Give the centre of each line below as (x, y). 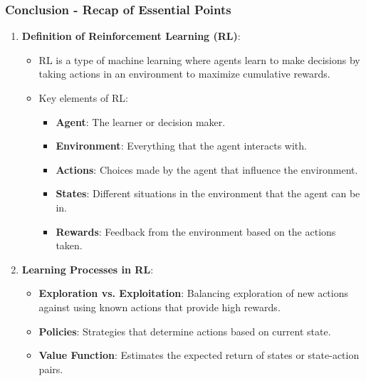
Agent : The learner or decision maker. (141, 121)
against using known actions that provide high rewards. (160, 307)
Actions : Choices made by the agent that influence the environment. (207, 169)
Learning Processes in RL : (88, 269)
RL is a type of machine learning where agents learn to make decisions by (199, 59)
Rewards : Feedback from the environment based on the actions (196, 231)
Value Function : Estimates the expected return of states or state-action (199, 355)
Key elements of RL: (83, 98)
